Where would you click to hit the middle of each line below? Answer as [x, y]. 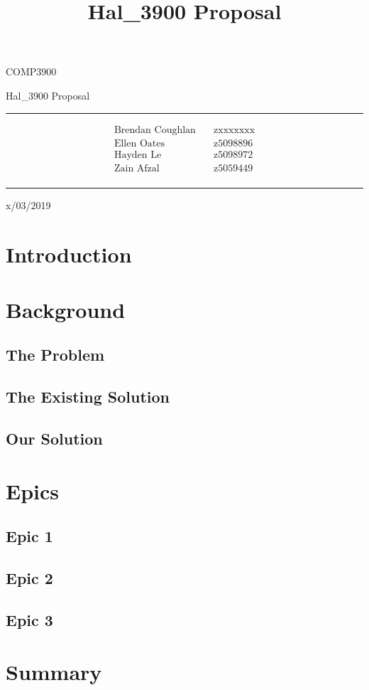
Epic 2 [29, 577]
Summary [54, 672]
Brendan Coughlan [155, 130]
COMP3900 [31, 71]
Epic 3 [29, 619]
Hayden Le [138, 155]
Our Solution [54, 439]
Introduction [69, 254]
